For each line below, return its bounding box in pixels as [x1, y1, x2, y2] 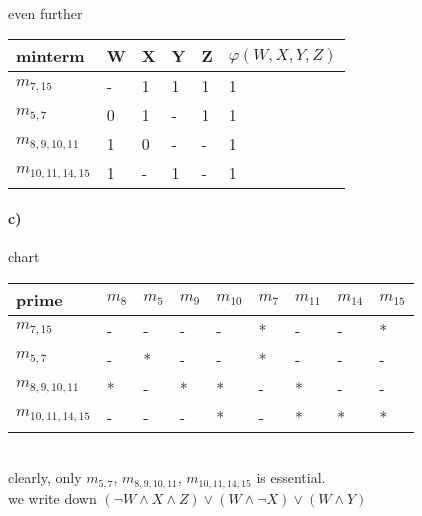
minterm [16, 44, 85, 68]
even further [8, 2, 83, 23]
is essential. [256, 467, 326, 488]
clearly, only [8, 467, 82, 488]
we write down [8, 487, 97, 508]
